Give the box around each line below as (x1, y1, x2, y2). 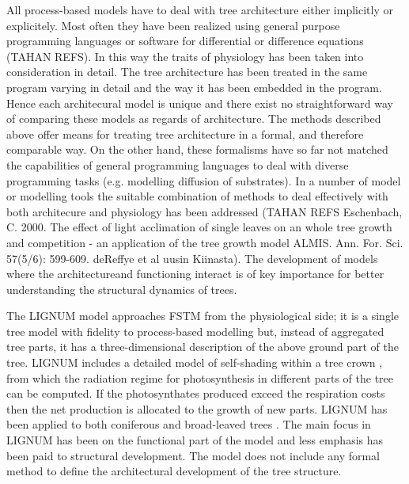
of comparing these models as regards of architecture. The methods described (6, 110, 381, 127)
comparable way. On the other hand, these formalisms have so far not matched (6, 141, 388, 158)
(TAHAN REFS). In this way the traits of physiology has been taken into (6, 48, 364, 64)
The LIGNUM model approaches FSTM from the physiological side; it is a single (6, 307, 399, 324)
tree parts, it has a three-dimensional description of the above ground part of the (6, 338, 400, 355)
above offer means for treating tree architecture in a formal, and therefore (6, 125, 364, 142)
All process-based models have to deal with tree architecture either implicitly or (6, 2, 393, 17)
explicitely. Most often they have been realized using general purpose (6, 17, 340, 33)
